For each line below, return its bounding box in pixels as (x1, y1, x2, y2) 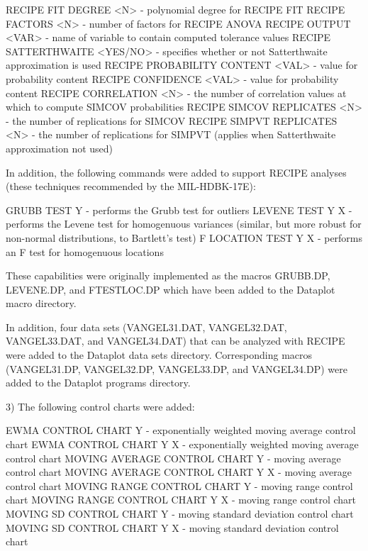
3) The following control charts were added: (6, 399, 195, 413)
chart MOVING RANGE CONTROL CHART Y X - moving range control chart (6, 492, 357, 507)
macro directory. (6, 296, 77, 311)
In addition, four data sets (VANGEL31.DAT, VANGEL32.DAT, (6, 319, 287, 334)
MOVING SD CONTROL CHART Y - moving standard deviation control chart (6, 506, 354, 521)
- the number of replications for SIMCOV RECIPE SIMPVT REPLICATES (6, 113, 338, 128)
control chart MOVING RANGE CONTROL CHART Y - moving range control (6, 478, 353, 493)
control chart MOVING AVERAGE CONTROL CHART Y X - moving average (6, 464, 352, 479)
